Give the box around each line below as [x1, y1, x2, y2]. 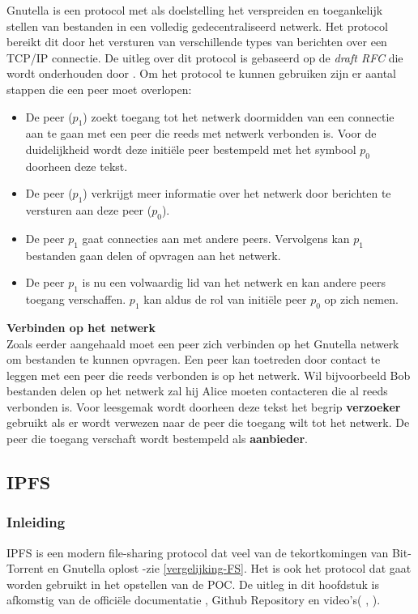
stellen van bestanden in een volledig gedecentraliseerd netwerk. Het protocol [6, 17, 388, 34]
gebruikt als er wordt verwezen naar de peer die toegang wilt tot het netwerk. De [6, 414, 410, 431]
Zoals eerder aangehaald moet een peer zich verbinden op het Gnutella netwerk [6, 335, 399, 352]
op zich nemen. [324, 291, 399, 308]
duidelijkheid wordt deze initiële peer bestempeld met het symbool [25, 140, 356, 157]
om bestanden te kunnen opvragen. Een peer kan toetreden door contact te [6, 351, 381, 368]
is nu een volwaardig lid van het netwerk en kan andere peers [82, 274, 386, 291]
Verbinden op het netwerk [6, 318, 156, 335]
